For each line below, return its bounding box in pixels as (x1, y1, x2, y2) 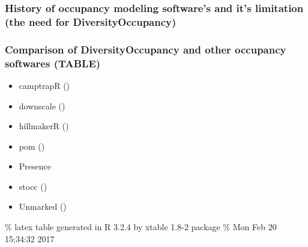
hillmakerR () (19, 120, 69, 132)
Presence (19, 160, 51, 172)
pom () (19, 139, 45, 152)
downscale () (19, 99, 65, 112)
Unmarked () (19, 200, 67, 213)
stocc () (19, 180, 47, 192)
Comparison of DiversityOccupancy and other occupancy (5, 41, 286, 56)
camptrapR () (19, 79, 70, 91)
